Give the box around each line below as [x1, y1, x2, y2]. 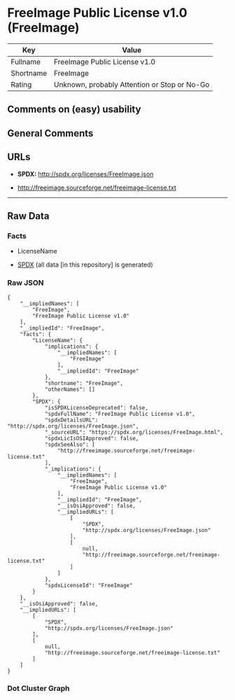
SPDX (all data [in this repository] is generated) [17, 260, 154, 269]
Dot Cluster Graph [7, 684, 70, 694]
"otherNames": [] [44, 386, 96, 393]
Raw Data [7, 210, 50, 222]
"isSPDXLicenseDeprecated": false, [44, 404, 149, 411]
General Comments [7, 127, 94, 139]
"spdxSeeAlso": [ [44, 441, 96, 448]
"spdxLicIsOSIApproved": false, [44, 435, 139, 442]
